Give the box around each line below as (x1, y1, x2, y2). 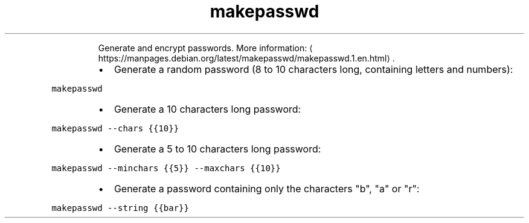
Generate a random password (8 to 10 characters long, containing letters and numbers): (114, 63, 513, 75)
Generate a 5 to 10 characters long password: (114, 142, 321, 155)
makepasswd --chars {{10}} (51, 123, 179, 133)
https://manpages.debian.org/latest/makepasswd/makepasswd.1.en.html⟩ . (98, 52, 395, 63)
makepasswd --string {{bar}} (51, 203, 189, 213)
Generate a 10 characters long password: (114, 102, 301, 115)
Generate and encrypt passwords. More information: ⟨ (98, 42, 313, 53)
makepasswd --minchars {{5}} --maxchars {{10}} (51, 163, 281, 173)
